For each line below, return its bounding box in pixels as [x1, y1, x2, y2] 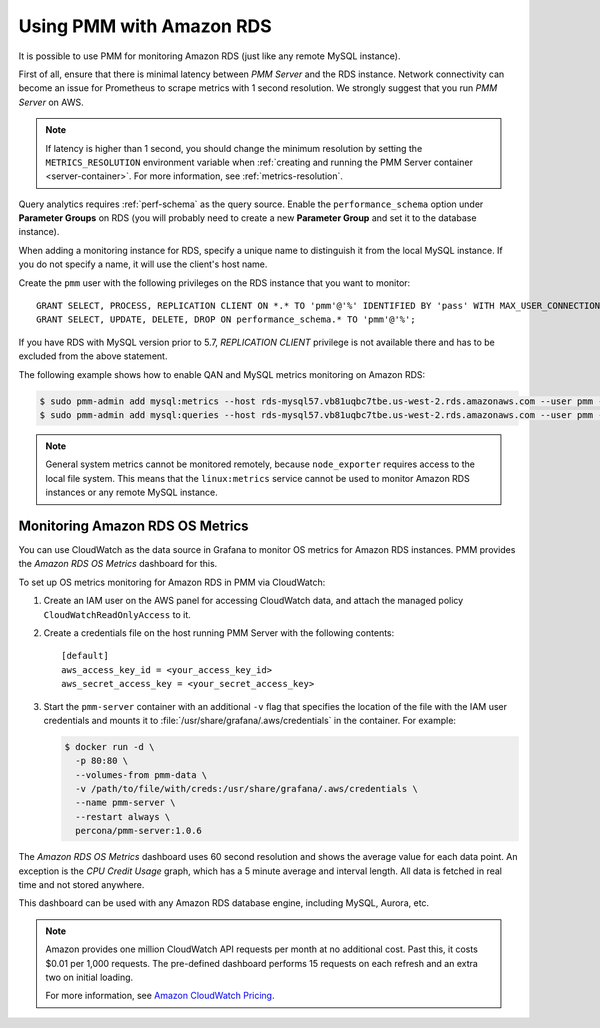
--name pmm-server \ [75, 797, 176, 809]
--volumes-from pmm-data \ [75, 769, 208, 780]
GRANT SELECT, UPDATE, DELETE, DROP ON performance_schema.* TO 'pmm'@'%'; [36, 314, 416, 325]
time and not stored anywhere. [18, 879, 145, 891]
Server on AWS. [18, 96, 84, 108]
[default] [61, 650, 109, 662]
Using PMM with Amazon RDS [18, 15, 272, 37]
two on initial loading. [45, 971, 134, 983]
